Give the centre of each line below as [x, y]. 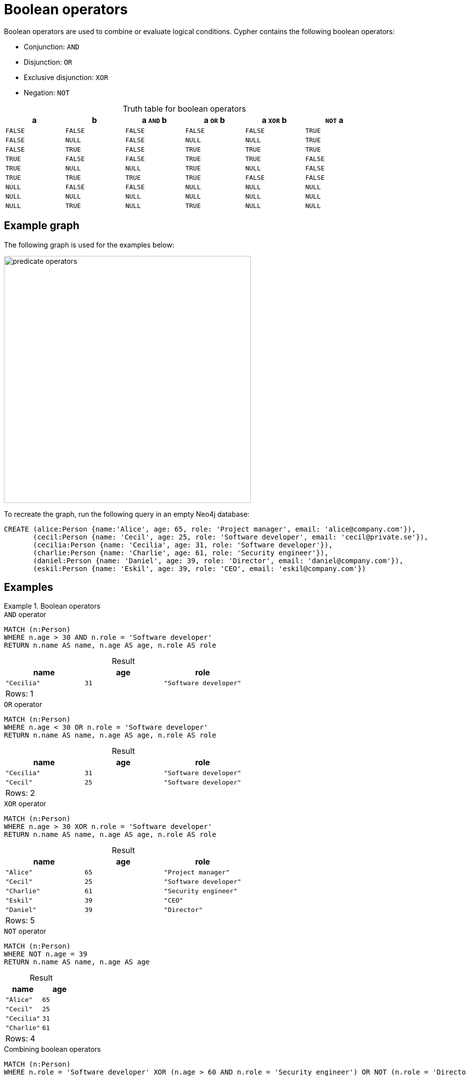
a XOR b [274, 120]
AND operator [25, 615]
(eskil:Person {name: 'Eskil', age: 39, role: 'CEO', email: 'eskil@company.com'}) [200, 568]
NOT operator [25, 931]
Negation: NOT [47, 92]
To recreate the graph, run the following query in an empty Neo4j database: [127, 514]
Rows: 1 [19, 694]
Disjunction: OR [48, 62]
